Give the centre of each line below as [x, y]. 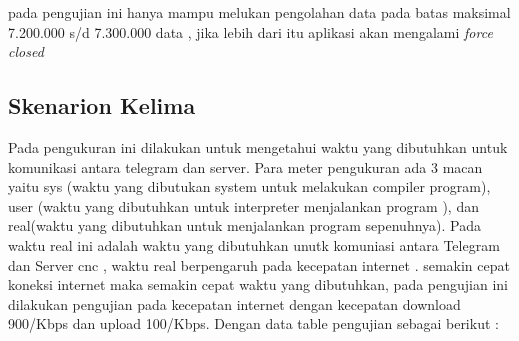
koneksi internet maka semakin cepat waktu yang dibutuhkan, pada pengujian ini [258, 284]
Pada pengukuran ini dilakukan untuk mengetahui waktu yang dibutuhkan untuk [258, 146]
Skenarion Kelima [102, 105]
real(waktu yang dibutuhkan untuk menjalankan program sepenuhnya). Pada [244, 225]
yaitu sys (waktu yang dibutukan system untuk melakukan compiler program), [249, 186]
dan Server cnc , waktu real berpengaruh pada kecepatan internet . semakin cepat [259, 264]
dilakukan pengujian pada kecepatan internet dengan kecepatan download [234, 303]
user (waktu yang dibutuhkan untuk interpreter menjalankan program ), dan [243, 205]
